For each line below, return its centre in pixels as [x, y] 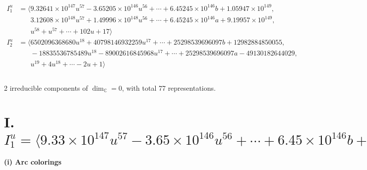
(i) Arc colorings [33, 162]
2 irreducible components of [46, 87]
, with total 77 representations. [169, 87]
